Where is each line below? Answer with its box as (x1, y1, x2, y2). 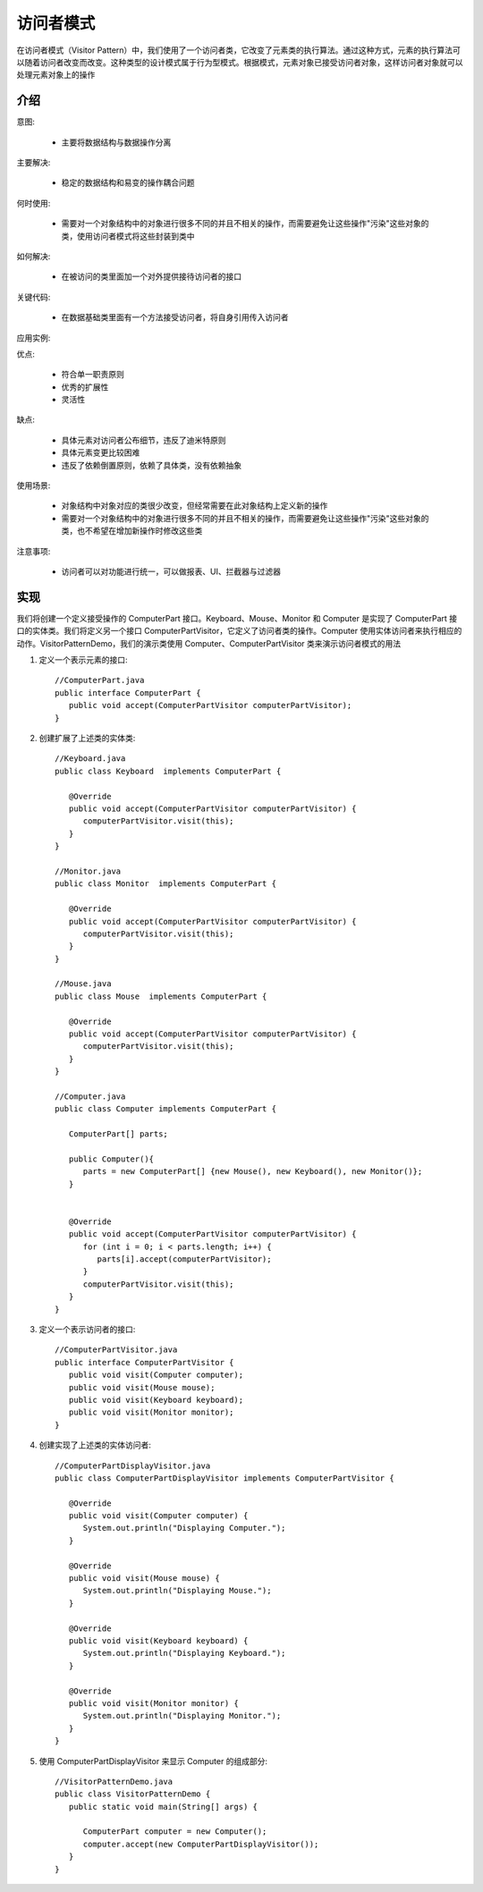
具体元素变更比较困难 (61, 447, 140, 458)
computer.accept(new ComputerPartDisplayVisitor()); (82, 1838, 319, 1849)
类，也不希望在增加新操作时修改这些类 (61, 526, 203, 536)
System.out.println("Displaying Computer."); (82, 1523, 286, 1533)
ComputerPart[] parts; (68, 1129, 169, 1139)
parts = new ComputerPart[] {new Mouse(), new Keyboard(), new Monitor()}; (82, 1167, 423, 1177)
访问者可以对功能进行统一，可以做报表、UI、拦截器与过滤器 (61, 566, 282, 577)
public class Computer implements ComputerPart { (55, 1104, 277, 1114)
